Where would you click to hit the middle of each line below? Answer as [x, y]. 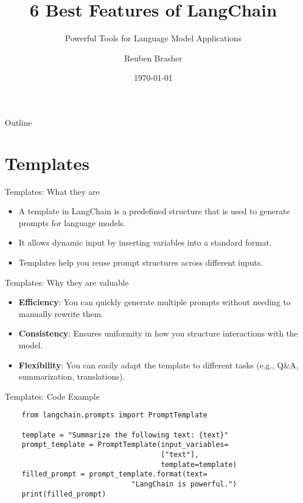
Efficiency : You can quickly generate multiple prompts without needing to [154, 302]
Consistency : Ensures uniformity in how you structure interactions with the [158, 333]
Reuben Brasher [153, 58]
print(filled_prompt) [64, 494]
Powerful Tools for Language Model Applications [153, 38]
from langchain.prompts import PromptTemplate [114, 415]
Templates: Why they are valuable [67, 282]
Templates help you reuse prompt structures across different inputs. [141, 262]
